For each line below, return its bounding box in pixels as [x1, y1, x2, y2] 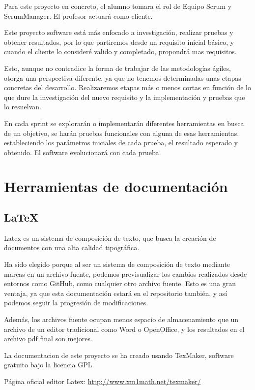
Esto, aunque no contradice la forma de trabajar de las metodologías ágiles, [4, 63, 231, 73]
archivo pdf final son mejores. [4, 333, 92, 344]
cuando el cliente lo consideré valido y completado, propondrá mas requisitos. [4, 46, 237, 57]
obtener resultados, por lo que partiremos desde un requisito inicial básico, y [4, 36, 234, 47]
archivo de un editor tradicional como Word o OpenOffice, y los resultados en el [4, 324, 245, 334]
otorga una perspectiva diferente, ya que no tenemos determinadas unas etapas [4, 72, 241, 83]
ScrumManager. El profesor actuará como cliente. [4, 10, 153, 21]
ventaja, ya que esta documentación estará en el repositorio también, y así [4, 288, 227, 298]
